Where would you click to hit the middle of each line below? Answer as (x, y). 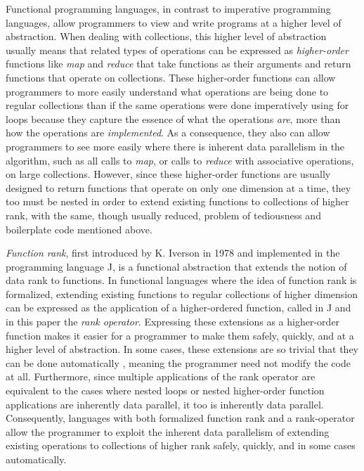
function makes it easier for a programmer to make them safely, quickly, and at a (180, 335)
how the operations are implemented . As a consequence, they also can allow (168, 133)
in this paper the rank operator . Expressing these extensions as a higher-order (173, 322)
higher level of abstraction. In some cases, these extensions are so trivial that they (182, 349)
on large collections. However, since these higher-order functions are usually (168, 174)
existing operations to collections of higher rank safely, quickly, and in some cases (181, 445)
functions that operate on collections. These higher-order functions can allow (171, 77)
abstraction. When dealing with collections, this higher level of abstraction (166, 36)
